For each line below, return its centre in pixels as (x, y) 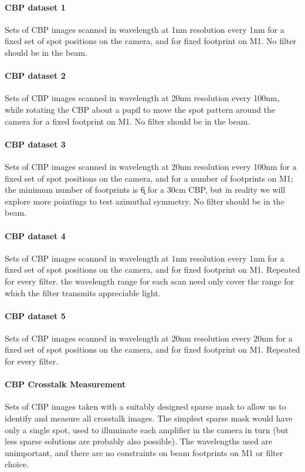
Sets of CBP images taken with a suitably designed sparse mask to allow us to (145, 406)
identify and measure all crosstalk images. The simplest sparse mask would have (149, 418)
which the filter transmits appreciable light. (83, 292)
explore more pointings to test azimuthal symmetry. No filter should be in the (145, 201)
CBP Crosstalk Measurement (65, 384)
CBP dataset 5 (35, 315)
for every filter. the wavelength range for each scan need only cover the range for (150, 281)
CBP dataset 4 (35, 235)
